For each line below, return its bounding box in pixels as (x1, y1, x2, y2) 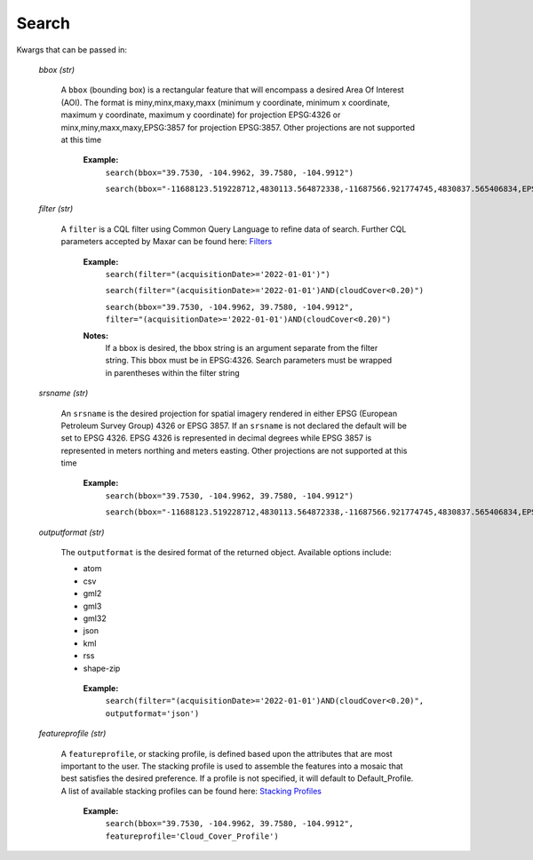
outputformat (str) (38, 527, 105, 537)
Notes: (83, 330, 109, 341)
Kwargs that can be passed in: (16, 44, 128, 55)
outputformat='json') (105, 708, 200, 719)
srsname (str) (38, 387, 89, 399)
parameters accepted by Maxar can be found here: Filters (60, 236, 273, 247)
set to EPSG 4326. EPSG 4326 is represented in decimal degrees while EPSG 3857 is (60, 433, 372, 443)
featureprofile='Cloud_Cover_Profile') (105, 831, 279, 841)
